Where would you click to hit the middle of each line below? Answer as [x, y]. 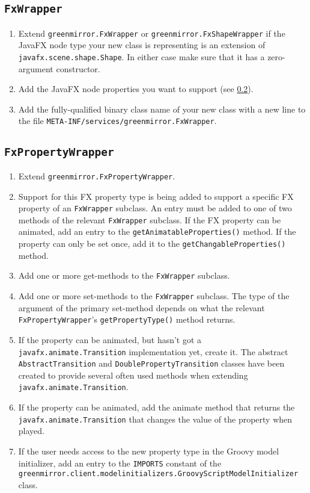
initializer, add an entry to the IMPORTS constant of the [120, 463]
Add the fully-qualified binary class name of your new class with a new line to [162, 109]
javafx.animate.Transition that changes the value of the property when [155, 419]
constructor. [78, 68]
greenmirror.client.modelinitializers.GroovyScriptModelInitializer [158, 474]
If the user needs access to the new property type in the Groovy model [149, 451]
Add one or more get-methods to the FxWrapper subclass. [124, 275]
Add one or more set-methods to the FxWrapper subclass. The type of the [154, 296]
